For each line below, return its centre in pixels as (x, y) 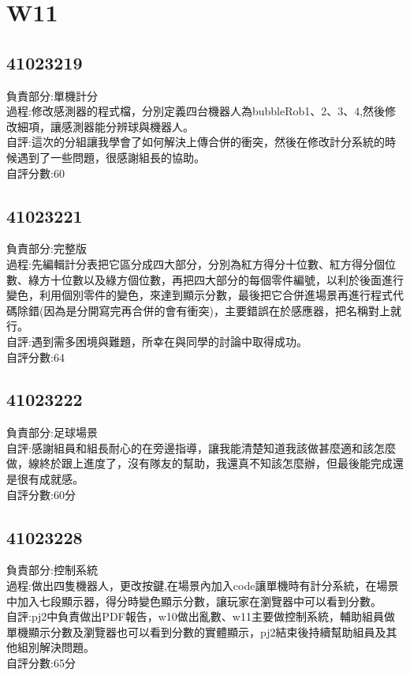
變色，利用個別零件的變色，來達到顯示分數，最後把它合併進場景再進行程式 (199, 295)
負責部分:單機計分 (52, 95)
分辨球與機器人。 (149, 126)
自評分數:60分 (41, 494)
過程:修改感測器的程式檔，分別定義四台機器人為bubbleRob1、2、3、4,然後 (196, 111)
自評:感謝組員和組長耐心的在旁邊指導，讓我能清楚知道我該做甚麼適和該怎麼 (201, 447)
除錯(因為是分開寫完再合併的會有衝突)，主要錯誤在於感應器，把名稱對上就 (209, 310)
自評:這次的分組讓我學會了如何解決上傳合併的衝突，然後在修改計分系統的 (196, 142)
